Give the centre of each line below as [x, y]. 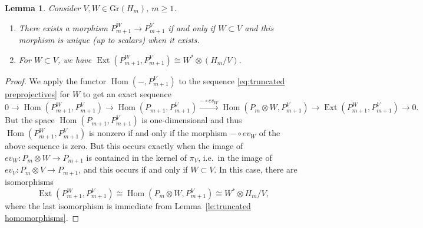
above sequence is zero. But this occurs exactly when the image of [124, 146]
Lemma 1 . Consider [43, 8]
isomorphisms [29, 181]
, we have [75, 59]
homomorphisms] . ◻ [42, 217]
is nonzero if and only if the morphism [158, 133]
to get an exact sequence [127, 93]
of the [270, 133]
